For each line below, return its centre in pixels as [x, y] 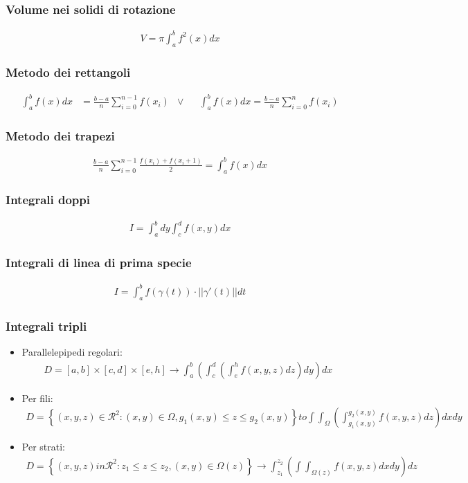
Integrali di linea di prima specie [99, 263]
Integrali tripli [46, 326]
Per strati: [43, 447]
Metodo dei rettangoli [68, 72]
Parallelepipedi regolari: [72, 351]
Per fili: [37, 398]
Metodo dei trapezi [60, 136]
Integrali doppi [48, 199]
